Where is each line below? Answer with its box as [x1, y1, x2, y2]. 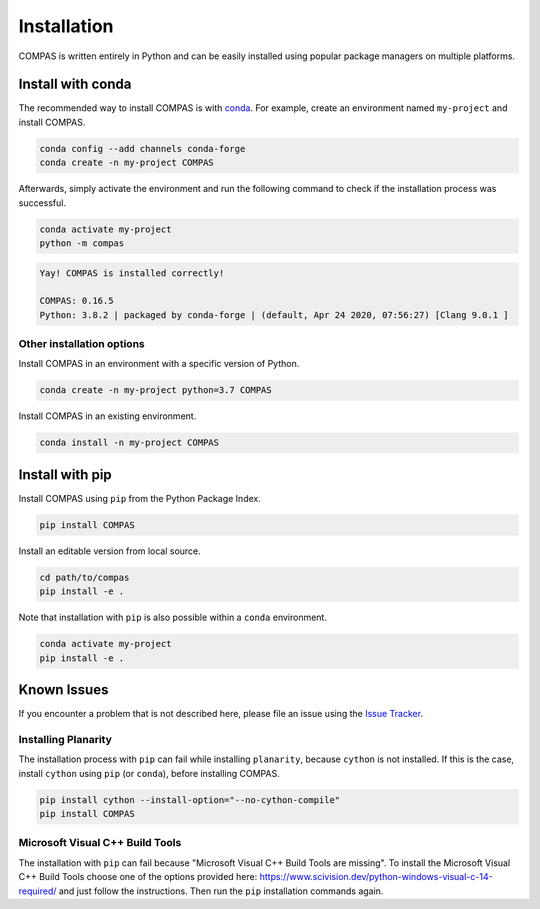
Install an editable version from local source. [18, 545, 202, 557]
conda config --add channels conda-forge [39, 143, 246, 154]
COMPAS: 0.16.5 [39, 295, 114, 307]
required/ [18, 885, 57, 897]
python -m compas [39, 237, 125, 249]
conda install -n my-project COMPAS [39, 437, 220, 449]
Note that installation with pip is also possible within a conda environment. [18, 611, 327, 624]
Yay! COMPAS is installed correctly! [39, 267, 225, 279]
